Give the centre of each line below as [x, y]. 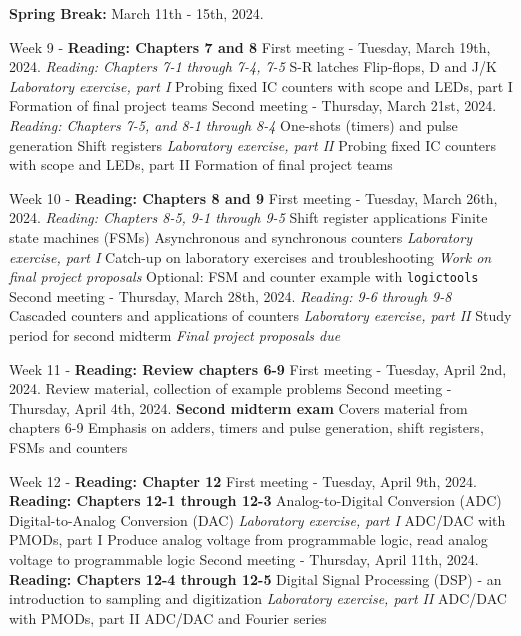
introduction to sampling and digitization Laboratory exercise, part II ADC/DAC [258, 598]
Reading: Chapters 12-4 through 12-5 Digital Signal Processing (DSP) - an [255, 578]
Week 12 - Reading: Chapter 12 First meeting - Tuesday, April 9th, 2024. [243, 480]
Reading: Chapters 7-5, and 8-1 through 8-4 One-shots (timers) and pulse [233, 124]
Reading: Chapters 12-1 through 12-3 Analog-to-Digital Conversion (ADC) [255, 500]
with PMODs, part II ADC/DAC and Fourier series [168, 617]
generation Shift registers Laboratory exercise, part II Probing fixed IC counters [253, 144]
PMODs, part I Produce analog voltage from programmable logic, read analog [248, 539]
